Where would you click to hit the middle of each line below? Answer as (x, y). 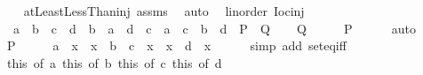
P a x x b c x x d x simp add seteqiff (176, 45)
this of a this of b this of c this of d (114, 62)
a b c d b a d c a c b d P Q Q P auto (215, 28)
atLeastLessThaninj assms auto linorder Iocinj (164, 11)
